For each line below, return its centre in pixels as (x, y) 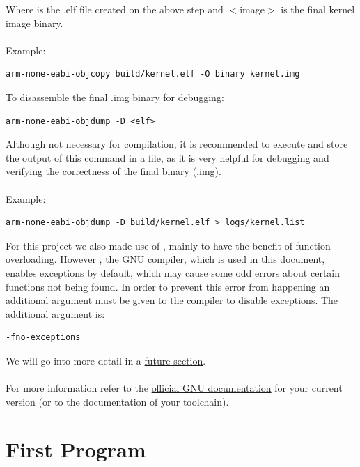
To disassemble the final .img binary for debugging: (115, 97)
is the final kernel (318, 9)
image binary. (34, 23)
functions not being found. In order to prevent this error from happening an (168, 286)
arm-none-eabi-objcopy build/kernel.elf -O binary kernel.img (153, 74)
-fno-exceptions (43, 338)
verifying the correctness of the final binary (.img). (114, 171)
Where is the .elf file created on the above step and (115, 9)
